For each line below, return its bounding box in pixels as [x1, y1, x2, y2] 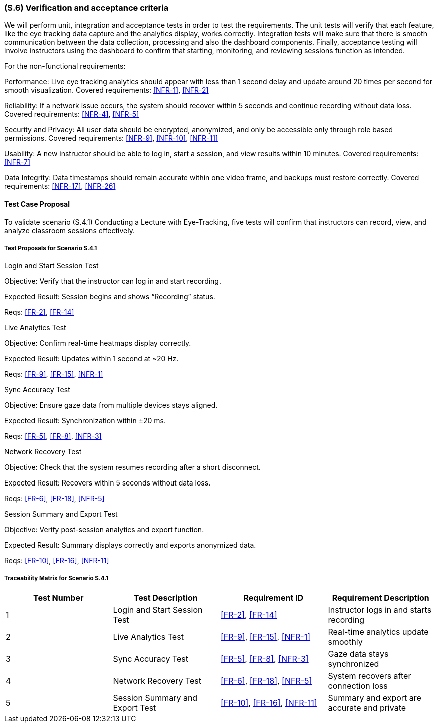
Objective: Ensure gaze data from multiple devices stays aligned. [4, 401, 218, 410]
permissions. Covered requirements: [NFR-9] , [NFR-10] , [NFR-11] [4, 134, 218, 143]
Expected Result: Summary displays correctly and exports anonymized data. [4, 541, 256, 550]
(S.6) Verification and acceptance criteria [4, 3, 169, 13]
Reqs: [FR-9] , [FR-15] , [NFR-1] [4, 370, 103, 379]
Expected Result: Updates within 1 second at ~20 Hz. [4, 354, 179, 363]
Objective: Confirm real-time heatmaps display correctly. [4, 339, 191, 348]
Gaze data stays [328, 649, 389, 659]
